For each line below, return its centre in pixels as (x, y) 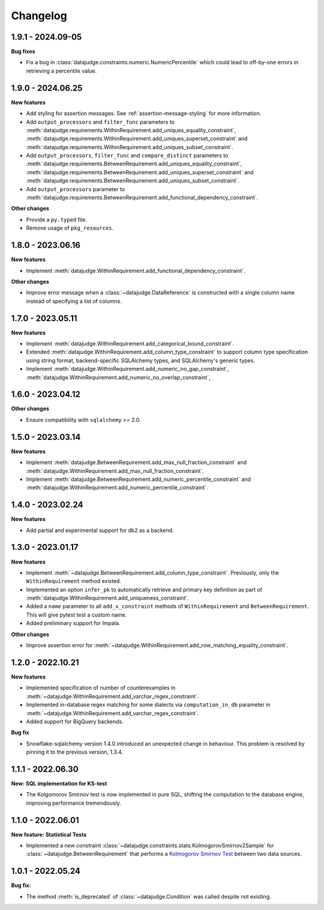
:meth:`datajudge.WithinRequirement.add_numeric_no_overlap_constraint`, (118, 377)
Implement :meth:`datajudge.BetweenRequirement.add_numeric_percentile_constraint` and (139, 479)
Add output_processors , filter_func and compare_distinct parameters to (127, 156)
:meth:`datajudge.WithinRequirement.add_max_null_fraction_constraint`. (115, 471)
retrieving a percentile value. (61, 71)
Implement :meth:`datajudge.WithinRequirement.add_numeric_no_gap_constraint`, (127, 369)
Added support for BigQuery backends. (75, 721)
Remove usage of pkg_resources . (70, 228)
